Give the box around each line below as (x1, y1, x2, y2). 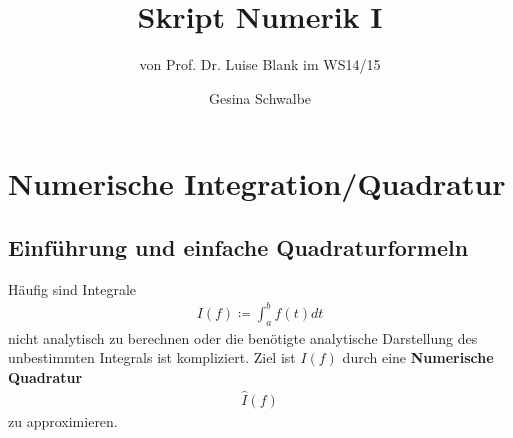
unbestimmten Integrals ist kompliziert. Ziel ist (8, 347, 296, 368)
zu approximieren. (8, 410, 118, 431)
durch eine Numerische (342, 347, 494, 368)
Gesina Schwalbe (208, 87, 312, 108)
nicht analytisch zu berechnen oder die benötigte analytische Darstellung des (8, 327, 478, 348)
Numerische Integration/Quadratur (8, 163, 506, 204)
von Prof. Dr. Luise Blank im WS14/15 (139, 54, 381, 75)
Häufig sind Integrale (8, 278, 137, 299)
